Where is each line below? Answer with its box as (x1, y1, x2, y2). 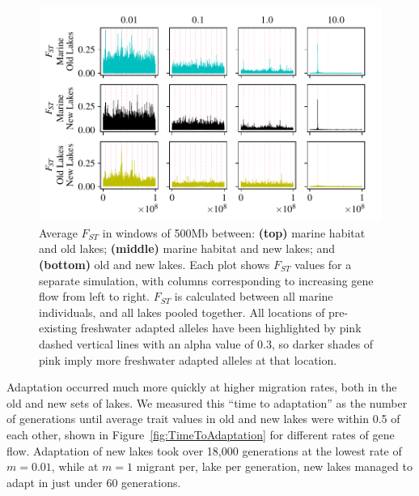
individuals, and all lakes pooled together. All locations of (39, 303, 325, 320)
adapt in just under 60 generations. (6, 473, 181, 490)
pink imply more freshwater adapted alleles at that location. (39, 351, 337, 368)
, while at (51, 458, 99, 475)
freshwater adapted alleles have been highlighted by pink (80, 319, 362, 336)
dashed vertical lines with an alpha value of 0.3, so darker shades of (39, 335, 374, 352)
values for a (294, 256, 352, 273)
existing (39, 319, 78, 336)
